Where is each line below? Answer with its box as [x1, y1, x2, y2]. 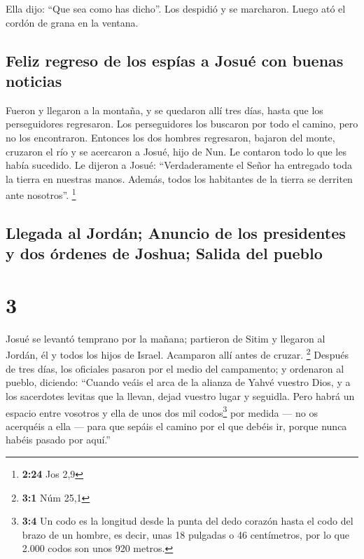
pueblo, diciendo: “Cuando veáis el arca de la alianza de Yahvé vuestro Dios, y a [6, 375, 351, 389]
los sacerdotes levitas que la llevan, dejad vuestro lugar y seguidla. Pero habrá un [6, 388, 355, 403]
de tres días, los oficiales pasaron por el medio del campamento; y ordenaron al [6, 361, 344, 375]
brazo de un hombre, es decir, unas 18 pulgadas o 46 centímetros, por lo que [22, 527, 349, 541]
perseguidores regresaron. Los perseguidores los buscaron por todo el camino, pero [6, 116, 358, 131]
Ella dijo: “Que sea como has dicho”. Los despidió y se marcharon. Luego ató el [6, 1, 346, 15]
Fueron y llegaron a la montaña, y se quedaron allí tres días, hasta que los [6, 102, 323, 117]
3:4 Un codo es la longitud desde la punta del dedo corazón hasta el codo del [22, 513, 353, 528]
